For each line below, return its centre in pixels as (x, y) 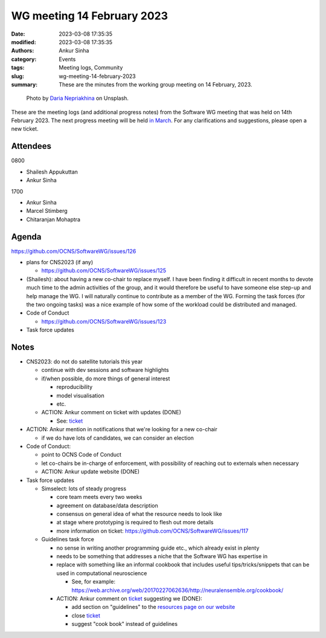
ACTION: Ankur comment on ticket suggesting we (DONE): (129, 598)
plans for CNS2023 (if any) (60, 262)
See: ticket (70, 421)
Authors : (23, 51)
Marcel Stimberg (47, 211)
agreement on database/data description (107, 506)
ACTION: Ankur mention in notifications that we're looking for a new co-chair (122, 429)
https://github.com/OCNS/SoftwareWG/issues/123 (104, 321)
